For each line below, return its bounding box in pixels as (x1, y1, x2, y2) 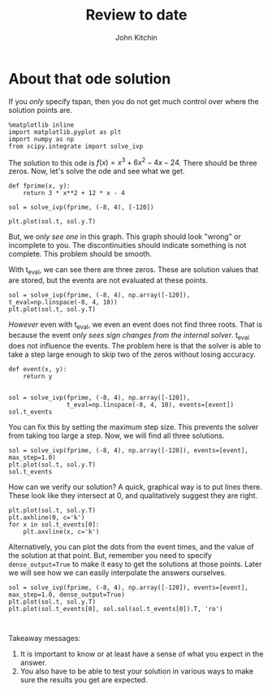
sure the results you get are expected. (19, 674, 148, 684)
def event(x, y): (8, 365, 67, 373)
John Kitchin (114, 32, 158, 42)
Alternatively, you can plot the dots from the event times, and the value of (8, 542, 254, 552)
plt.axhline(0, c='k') (8, 513, 85, 522)
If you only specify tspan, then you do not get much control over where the (8, 96, 259, 106)
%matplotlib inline (8, 120, 75, 129)
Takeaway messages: (8, 633, 81, 643)
